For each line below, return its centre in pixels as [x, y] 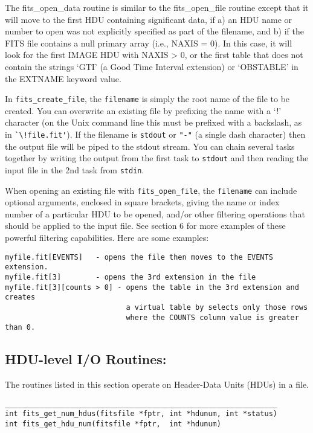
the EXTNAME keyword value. [63, 78]
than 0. [20, 328]
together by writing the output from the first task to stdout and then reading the [157, 158]
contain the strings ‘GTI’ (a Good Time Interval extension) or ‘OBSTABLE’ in [152, 66]
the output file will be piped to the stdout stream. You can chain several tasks [150, 146]
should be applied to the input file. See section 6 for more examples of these [145, 226]
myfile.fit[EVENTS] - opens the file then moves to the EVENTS [139, 257]
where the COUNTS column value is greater [212, 317]
